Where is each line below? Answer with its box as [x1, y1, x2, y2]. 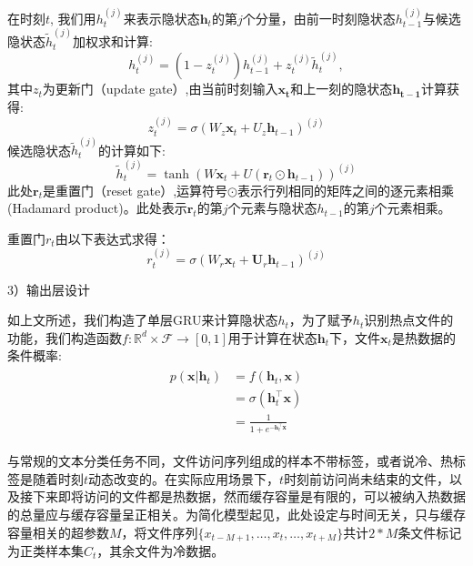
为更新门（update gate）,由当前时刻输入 [42, 79, 278, 98]
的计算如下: [98, 140, 166, 159]
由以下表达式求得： [55, 228, 170, 248]
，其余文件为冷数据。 [96, 541, 225, 560]
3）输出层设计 [7, 279, 90, 298]
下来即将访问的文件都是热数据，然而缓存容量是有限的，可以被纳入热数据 [32, 487, 466, 506]
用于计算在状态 [227, 328, 317, 347]
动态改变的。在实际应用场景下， [88, 469, 280, 488]
